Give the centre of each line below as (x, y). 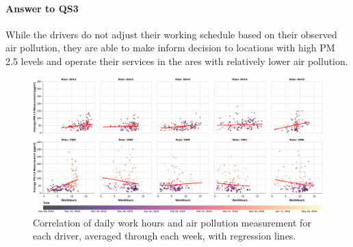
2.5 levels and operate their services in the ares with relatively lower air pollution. (177, 61)
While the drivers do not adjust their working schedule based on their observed (171, 34)
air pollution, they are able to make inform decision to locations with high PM (170, 48)
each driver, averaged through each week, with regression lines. (165, 236)
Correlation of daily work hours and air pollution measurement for (172, 222)
